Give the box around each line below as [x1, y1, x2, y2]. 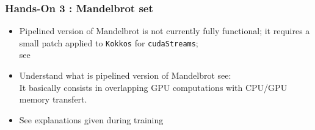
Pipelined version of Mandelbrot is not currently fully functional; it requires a [19, 24, 310, 37]
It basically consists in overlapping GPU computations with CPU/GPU [19, 81, 288, 93]
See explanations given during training [19, 113, 164, 126]
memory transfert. [19, 93, 87, 106]
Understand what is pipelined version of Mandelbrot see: [19, 69, 231, 82]
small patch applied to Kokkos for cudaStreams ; [19, 36, 198, 49]
